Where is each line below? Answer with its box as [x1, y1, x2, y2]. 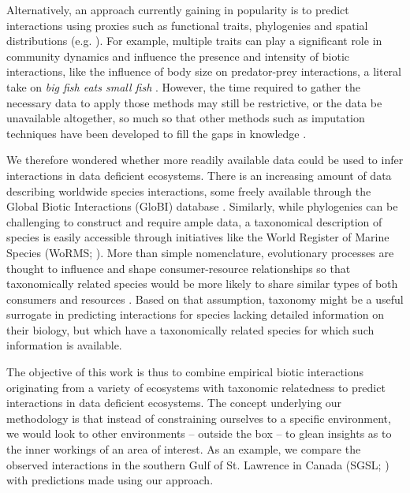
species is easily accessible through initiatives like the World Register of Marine [6, 229, 389, 245]
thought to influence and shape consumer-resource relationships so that [6, 260, 351, 276]
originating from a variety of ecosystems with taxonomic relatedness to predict [6, 379, 386, 395]
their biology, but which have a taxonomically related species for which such [6, 321, 375, 338]
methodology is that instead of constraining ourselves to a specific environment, [6, 409, 391, 426]
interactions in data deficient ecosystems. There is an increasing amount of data [6, 166, 392, 183]
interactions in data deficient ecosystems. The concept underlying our [6, 394, 342, 411]
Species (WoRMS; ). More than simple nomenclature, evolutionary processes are [6, 244, 394, 260]
